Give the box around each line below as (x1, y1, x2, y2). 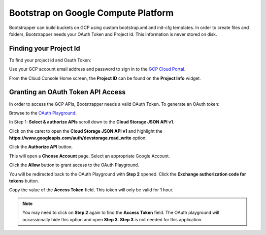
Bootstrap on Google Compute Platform (9, 7, 174, 18)
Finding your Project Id (9, 44, 80, 53)
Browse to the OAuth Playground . (9, 110, 77, 116)
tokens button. (9, 178, 39, 184)
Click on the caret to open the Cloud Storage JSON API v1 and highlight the (9, 128, 163, 134)
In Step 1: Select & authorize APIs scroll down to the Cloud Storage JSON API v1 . (9, 119, 174, 125)
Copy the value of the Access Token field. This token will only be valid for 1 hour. (9, 187, 173, 193)
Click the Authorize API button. (9, 144, 73, 150)
